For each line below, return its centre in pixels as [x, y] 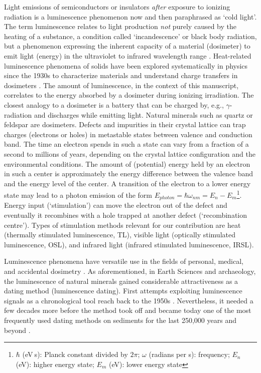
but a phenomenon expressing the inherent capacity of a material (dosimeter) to [127, 46]
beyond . [17, 330]
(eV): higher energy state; [55, 364]
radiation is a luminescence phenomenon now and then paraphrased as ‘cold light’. [130, 16]
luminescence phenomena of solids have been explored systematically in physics [126, 65]
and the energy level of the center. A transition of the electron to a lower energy [127, 183]
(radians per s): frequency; [189, 354]
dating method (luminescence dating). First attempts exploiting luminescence [123, 291]
